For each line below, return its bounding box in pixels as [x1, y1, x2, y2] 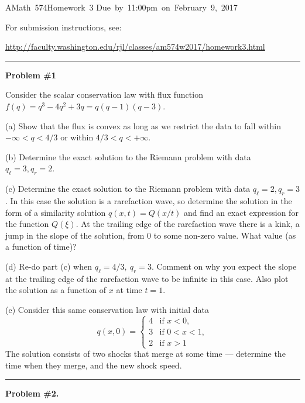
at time [116, 284, 142, 296]
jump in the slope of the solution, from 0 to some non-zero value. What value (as [5, 229, 296, 241]
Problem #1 [5, 68, 56, 81]
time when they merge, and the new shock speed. [5, 359, 182, 371]
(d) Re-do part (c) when [5, 260, 92, 272]
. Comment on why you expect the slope [151, 260, 297, 272]
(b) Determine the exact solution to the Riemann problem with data [5, 150, 251, 163]
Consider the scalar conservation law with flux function [5, 88, 203, 101]
